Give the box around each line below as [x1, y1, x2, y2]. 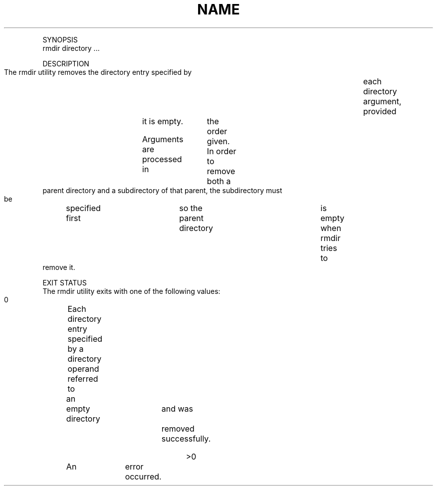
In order [207, 146, 236, 156]
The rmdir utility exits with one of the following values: [42, 286, 220, 295]
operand [67, 363, 99, 374]
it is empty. [142, 116, 184, 126]
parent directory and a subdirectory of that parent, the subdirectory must [42, 186, 282, 195]
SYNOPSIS [42, 35, 78, 44]
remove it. [42, 262, 75, 271]
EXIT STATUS [42, 278, 87, 287]
